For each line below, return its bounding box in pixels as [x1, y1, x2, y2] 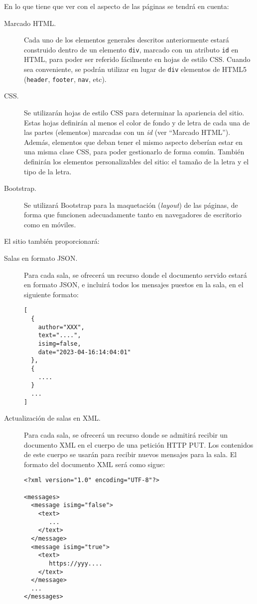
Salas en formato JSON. [4, 253, 78, 263]
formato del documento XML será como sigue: [24, 459, 165, 469]
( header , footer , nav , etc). [24, 73, 107, 84]
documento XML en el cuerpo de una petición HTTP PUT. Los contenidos [24, 439, 254, 450]
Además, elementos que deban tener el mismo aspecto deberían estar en [24, 136, 243, 147]
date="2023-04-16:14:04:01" [38, 348, 131, 356]
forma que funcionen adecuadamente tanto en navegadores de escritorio [24, 209, 242, 220]
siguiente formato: [24, 289, 79, 299]
